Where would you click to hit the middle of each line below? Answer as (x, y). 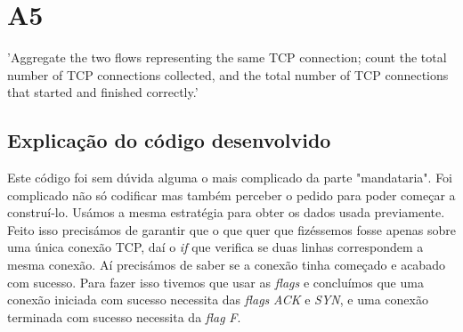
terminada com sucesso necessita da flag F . (124, 316)
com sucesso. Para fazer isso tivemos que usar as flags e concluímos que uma (215, 282)
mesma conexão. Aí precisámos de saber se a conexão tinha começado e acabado (226, 265)
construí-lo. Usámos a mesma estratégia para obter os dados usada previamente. (226, 212)
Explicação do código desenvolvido (169, 140)
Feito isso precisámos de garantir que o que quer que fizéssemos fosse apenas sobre (231, 229)
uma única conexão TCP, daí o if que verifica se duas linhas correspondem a (215, 247)
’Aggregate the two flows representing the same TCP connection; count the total (227, 57)
